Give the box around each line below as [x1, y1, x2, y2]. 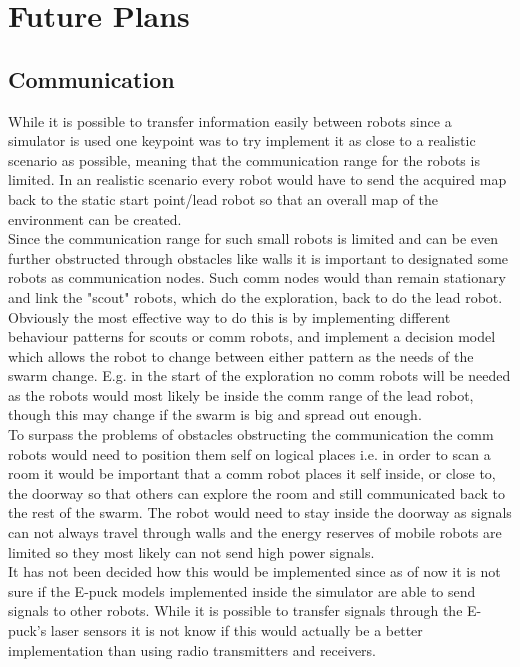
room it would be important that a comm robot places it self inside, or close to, [8, 463, 496, 484]
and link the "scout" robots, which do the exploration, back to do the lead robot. [8, 286, 503, 307]
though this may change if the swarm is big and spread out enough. [8, 404, 422, 425]
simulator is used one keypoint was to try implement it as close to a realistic [8, 130, 476, 151]
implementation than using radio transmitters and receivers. [8, 639, 377, 660]
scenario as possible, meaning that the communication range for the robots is [8, 149, 480, 170]
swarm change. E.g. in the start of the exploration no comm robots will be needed [8, 365, 511, 386]
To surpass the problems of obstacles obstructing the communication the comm [8, 424, 494, 445]
